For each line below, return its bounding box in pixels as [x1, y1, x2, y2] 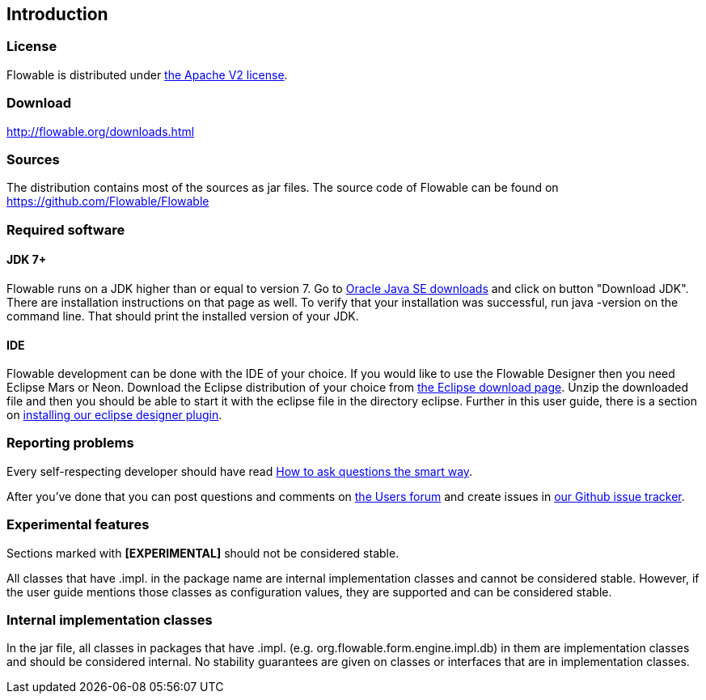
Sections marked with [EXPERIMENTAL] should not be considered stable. [6, 545, 400, 560]
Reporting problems [6, 435, 134, 452]
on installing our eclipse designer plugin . [6, 408, 222, 422]
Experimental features [6, 516, 150, 533]
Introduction [6, 4, 108, 24]
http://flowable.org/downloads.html [6, 124, 195, 138]
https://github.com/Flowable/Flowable [6, 194, 209, 209]
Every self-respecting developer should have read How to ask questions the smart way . [6, 464, 473, 478]
